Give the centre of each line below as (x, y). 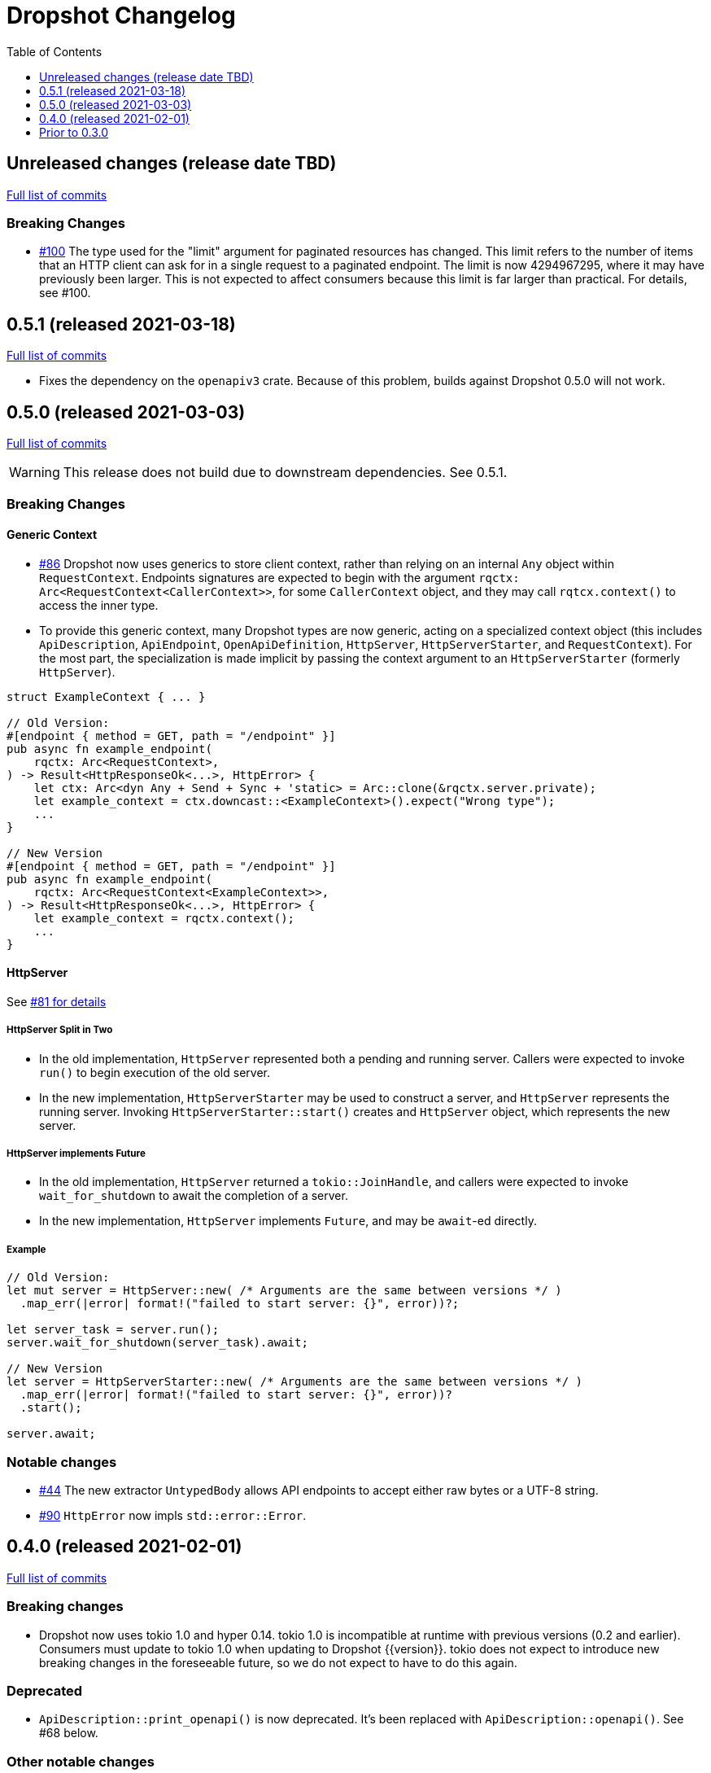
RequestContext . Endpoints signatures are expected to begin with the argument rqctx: (279, 577)
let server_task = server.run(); (113, 1330)
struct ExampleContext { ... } (106, 696)
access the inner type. (99, 605)
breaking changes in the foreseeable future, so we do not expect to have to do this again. (278, 1662)
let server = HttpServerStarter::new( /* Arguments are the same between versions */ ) (295, 1382)
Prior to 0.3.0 (74, 132)
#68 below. (69, 1733)
